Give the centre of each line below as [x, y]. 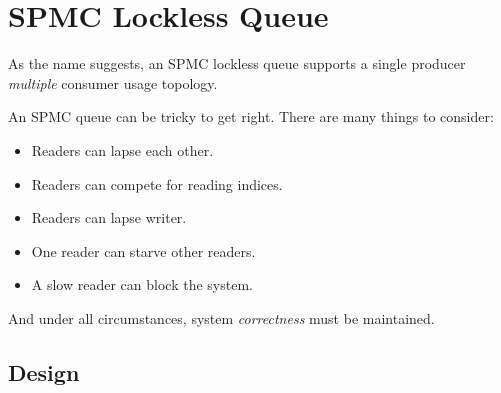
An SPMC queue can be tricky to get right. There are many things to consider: [251, 116]
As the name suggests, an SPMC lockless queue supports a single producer [237, 63]
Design [44, 371]
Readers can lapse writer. [109, 217]
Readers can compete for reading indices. [157, 183]
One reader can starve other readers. [143, 250]
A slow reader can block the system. [142, 284]
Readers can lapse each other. [122, 149]
